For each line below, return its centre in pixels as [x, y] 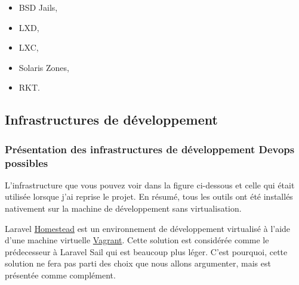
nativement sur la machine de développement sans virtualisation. [123, 208]
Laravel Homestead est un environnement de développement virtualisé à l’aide [148, 228]
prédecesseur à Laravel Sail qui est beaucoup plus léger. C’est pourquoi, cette [146, 251]
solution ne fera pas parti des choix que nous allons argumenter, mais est [138, 263]
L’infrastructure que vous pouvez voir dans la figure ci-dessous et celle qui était [150, 185]
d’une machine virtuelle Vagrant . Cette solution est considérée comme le [137, 240]
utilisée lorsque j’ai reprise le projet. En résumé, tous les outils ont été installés [149, 196]
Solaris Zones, [44, 67]
